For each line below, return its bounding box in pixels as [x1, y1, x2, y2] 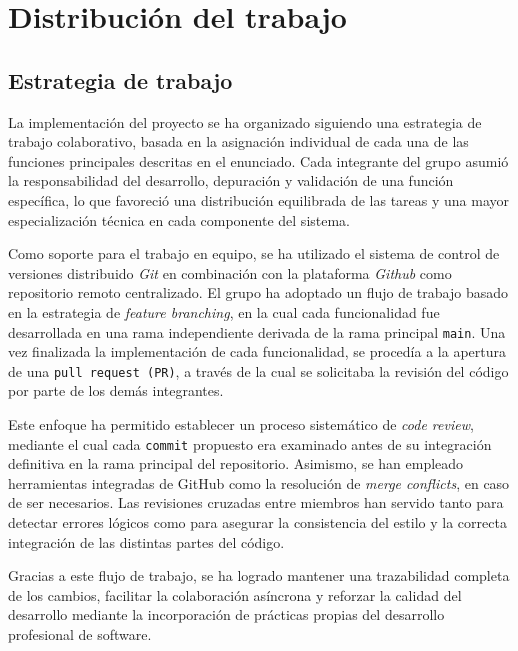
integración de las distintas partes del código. [8, 531, 285, 552]
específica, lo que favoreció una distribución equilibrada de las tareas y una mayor [8, 189, 510, 210]
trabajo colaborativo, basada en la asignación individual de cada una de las [8, 131, 469, 152]
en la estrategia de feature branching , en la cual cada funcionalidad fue [8, 301, 440, 322]
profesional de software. [8, 624, 152, 645]
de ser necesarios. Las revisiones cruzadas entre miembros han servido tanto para [8, 492, 504, 513]
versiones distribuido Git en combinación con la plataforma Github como [8, 262, 452, 283]
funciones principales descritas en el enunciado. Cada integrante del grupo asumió [8, 150, 509, 171]
